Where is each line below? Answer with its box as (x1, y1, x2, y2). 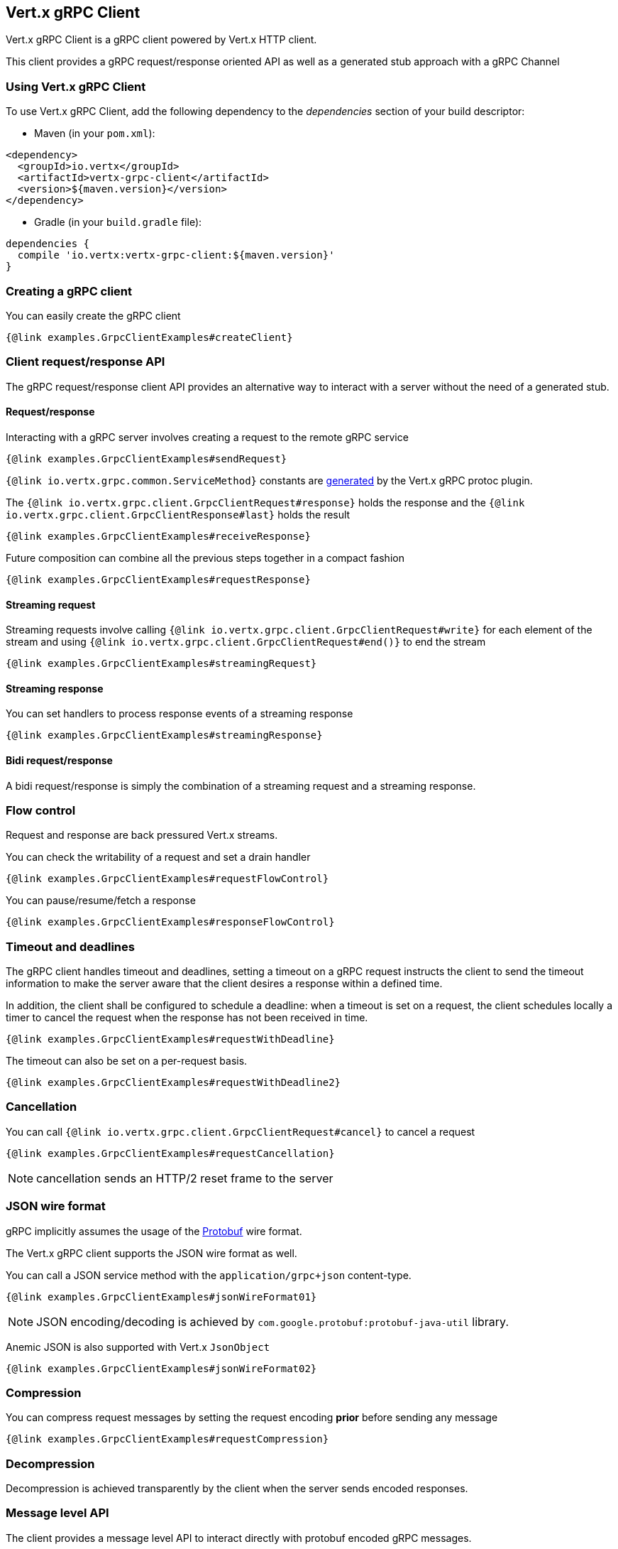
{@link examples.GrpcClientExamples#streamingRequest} (6, 658, 317, 670)
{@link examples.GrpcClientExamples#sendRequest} (6, 452, 287, 464)
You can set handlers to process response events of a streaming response (6, 707, 353, 720)
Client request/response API (6, 354, 165, 369)
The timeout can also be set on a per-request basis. (6, 1055, 248, 1067)
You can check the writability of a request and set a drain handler (6, 851, 311, 864)
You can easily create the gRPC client (6, 309, 181, 322)
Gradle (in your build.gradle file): (34, 216, 202, 229)
